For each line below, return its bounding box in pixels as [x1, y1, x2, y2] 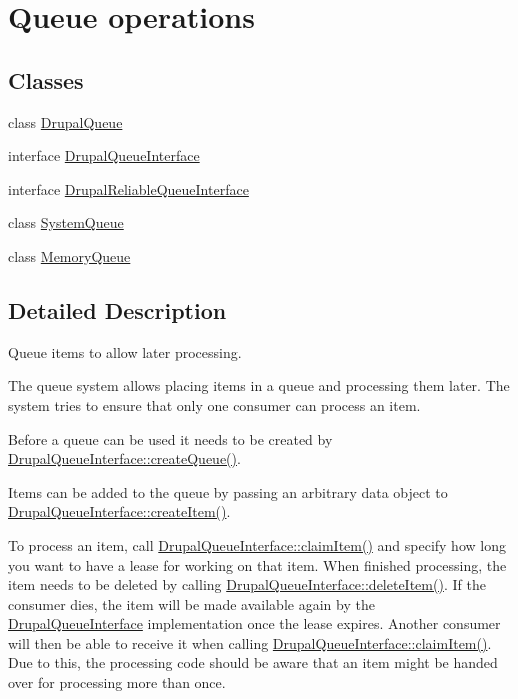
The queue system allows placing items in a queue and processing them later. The [8, 375, 510, 396]
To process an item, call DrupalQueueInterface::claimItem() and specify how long [8, 534, 506, 555]
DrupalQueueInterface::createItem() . [8, 501, 231, 522]
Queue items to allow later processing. [8, 341, 242, 362]
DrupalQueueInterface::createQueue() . [8, 448, 241, 469]
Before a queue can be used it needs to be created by [8, 428, 333, 449]
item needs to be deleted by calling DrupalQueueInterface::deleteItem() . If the [8, 574, 486, 595]
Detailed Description [8, 294, 227, 325]
